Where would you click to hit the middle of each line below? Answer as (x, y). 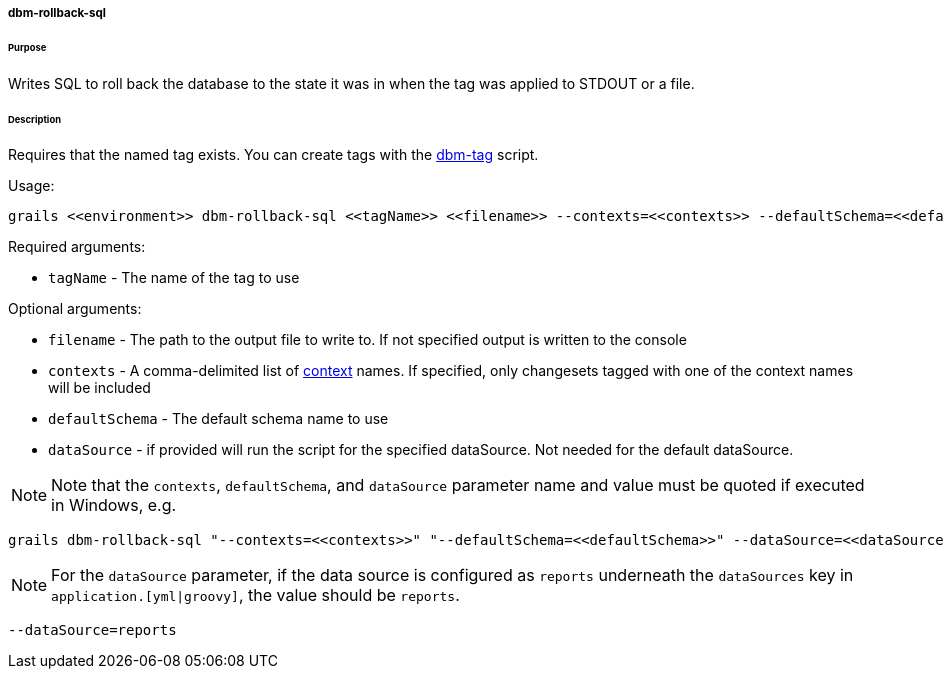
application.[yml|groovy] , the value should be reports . (255, 595)
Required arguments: (77, 247)
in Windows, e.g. (114, 505)
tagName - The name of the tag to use (174, 278)
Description (34, 119)
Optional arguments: (75, 309)
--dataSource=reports (92, 630)
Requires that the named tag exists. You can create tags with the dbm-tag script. (273, 155)
